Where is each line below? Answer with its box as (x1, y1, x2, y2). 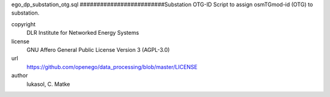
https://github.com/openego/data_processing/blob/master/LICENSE (26, 63, 198, 70)
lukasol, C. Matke (26, 80, 70, 88)
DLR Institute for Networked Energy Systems (26, 29, 139, 37)
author (11, 72, 28, 79)
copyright (11, 20, 36, 27)
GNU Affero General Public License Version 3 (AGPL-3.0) (26, 46, 170, 53)
